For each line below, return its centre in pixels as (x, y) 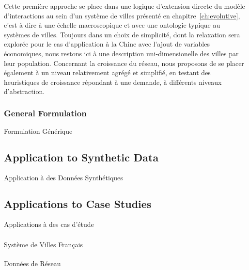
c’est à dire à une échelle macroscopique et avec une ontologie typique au (112, 25)
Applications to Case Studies (78, 203)
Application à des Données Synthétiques (63, 177)
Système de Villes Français (44, 245)
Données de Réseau (32, 263)
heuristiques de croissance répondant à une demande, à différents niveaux (113, 82)
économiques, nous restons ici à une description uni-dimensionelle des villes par (121, 53)
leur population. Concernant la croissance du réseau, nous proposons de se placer (124, 63)
